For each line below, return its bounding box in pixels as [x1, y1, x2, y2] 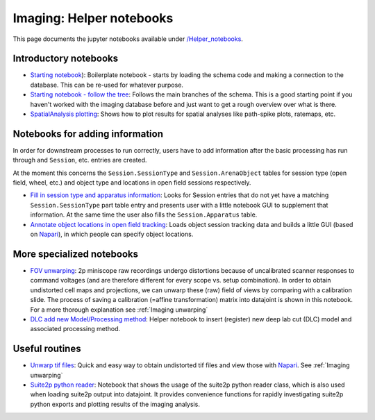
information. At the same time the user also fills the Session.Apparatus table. [30, 210, 258, 219]
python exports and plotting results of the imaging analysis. [30, 400, 201, 408]
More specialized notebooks [12, 248, 139, 260]
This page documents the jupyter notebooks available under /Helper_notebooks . [12, 35, 243, 43]
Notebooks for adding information [12, 128, 163, 140]
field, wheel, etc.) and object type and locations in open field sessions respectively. [12, 178, 251, 187]
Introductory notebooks [12, 53, 118, 65]
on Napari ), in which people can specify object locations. [30, 230, 194, 239]
